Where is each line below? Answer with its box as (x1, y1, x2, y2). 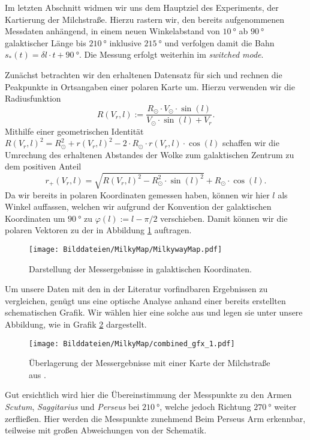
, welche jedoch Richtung (159, 400, 251, 413)
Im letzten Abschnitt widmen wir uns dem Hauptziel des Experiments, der (5, 1, 279, 13)
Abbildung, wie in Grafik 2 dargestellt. (5, 318, 147, 331)
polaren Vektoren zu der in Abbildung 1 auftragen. (5, 224, 192, 236)
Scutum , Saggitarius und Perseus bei (5, 400, 140, 413)
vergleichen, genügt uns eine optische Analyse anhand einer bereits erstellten (5, 294, 286, 307)
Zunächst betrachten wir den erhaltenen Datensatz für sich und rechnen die (5, 68, 282, 81)
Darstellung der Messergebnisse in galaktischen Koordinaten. (29, 262, 252, 275)
